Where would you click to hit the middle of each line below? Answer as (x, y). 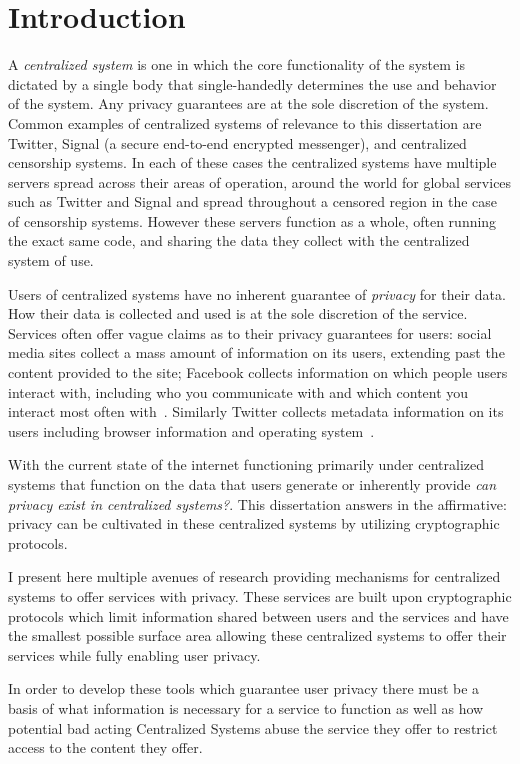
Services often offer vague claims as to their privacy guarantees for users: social (250, 332)
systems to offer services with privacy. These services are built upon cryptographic (260, 595)
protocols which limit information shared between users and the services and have (258, 615)
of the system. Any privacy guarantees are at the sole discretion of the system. (248, 103)
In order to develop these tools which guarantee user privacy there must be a (244, 688)
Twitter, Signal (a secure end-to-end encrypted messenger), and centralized (237, 142)
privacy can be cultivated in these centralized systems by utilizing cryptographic (254, 523)
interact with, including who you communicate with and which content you (238, 391)
